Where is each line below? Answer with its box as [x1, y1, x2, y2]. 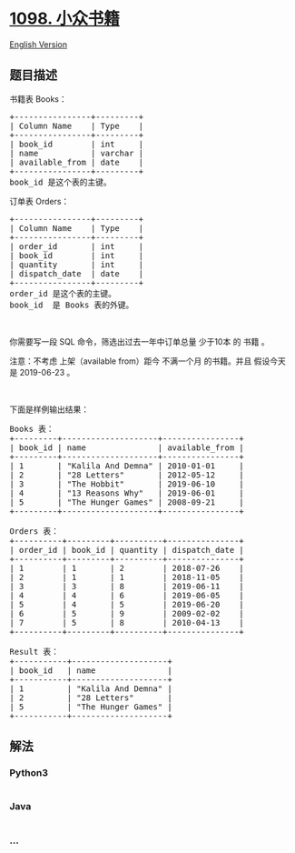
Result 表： [9, 647, 60, 657]
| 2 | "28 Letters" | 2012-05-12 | [9, 469, 245, 480]
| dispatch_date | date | [9, 268, 144, 278]
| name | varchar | [9, 147, 144, 158]
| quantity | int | [9, 259, 144, 269]
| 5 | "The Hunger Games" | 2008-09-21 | [9, 497, 245, 507]
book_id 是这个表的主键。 [9, 176, 112, 187]
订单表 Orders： [9, 196, 70, 206]
